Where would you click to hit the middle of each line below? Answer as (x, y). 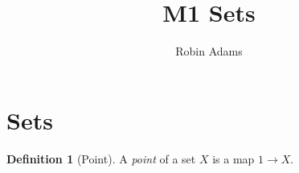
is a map (233, 158)
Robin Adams (209, 51)
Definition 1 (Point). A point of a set (101, 158)
